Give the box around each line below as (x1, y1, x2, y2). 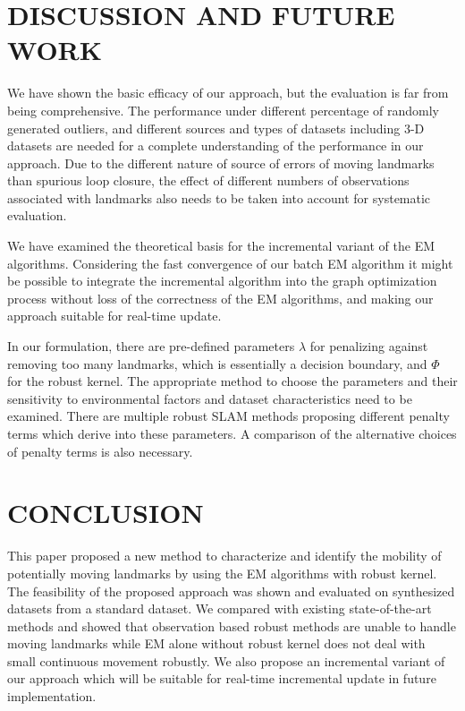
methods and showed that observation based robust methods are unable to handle (7, 616, 456, 635)
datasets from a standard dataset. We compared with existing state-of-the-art (7, 599, 432, 618)
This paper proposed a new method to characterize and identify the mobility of (7, 546, 442, 565)
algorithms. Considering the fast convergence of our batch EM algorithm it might (7, 253, 453, 272)
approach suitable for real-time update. (7, 306, 222, 325)
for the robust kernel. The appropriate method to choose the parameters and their (7, 372, 458, 390)
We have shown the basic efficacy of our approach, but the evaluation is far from (7, 83, 449, 102)
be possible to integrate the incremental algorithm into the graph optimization (7, 271, 437, 290)
